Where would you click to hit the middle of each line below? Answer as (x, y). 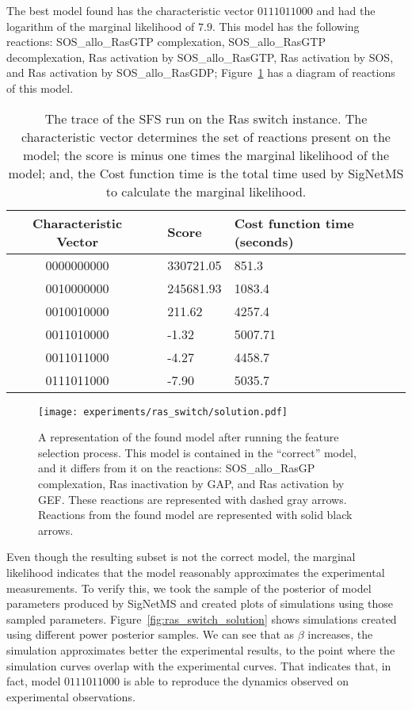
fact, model (34, 681)
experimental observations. (71, 696)
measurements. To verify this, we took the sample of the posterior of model (189, 588)
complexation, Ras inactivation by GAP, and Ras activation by (191, 483)
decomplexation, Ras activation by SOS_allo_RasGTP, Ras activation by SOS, (200, 57)
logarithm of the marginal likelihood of (101, 26)
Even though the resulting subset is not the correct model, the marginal (181, 557)
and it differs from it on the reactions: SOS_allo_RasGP (177, 468)
